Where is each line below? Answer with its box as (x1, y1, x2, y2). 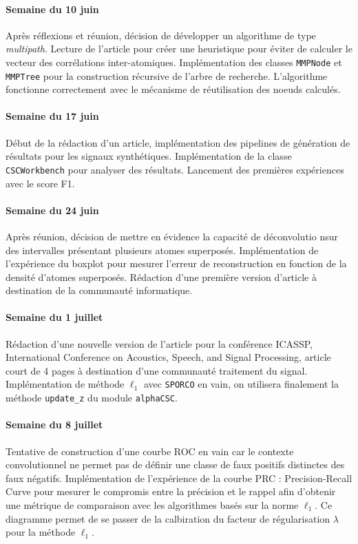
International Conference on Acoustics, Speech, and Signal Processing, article (6, 350, 331, 364)
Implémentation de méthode (6, 377, 125, 391)
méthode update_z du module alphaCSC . (6, 390, 178, 405)
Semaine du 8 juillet (6, 417, 103, 432)
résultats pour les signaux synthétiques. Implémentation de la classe (6, 149, 292, 163)
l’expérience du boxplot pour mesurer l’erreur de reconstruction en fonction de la (6, 256, 347, 271)
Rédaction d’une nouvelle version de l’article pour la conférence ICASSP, (6, 336, 313, 351)
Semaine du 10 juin (6, 1, 99, 16)
